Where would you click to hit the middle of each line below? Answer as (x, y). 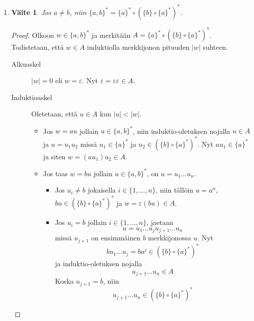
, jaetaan (160, 222)
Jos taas (55, 173)
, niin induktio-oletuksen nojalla (181, 131)
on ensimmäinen (116, 238)
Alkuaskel (26, 63)
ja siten (54, 156)
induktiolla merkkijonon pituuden (138, 47)
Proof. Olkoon (33, 34)
